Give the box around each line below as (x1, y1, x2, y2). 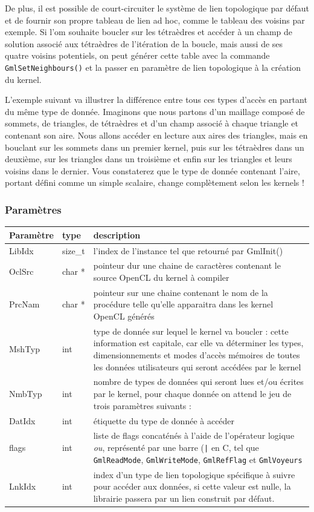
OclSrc (9, 265, 34, 278)
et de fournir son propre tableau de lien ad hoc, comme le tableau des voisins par (5, 13, 305, 26)
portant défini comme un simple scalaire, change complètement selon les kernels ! (5, 176, 304, 189)
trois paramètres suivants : (93, 399, 191, 412)
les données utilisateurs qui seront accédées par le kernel (93, 360, 301, 373)
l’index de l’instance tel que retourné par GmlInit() (93, 244, 283, 257)
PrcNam (9, 298, 40, 310)
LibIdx (9, 244, 34, 257)
